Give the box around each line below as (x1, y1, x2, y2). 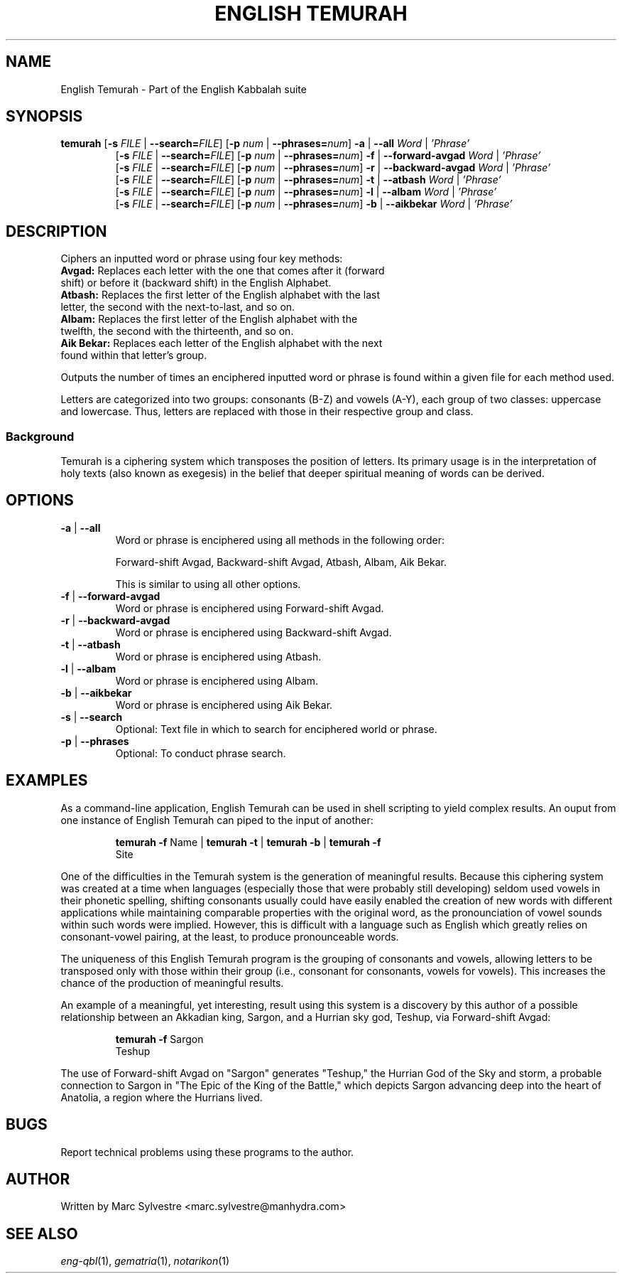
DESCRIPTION (6, 222, 107, 240)
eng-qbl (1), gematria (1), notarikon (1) (60, 1255, 230, 1268)
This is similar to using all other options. (115, 577, 301, 590)
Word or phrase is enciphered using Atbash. (115, 650, 322, 663)
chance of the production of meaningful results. (60, 976, 284, 989)
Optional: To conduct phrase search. (115, 746, 286, 759)
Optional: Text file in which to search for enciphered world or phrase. (115, 722, 437, 735)
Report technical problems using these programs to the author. (60, 1145, 354, 1158)
